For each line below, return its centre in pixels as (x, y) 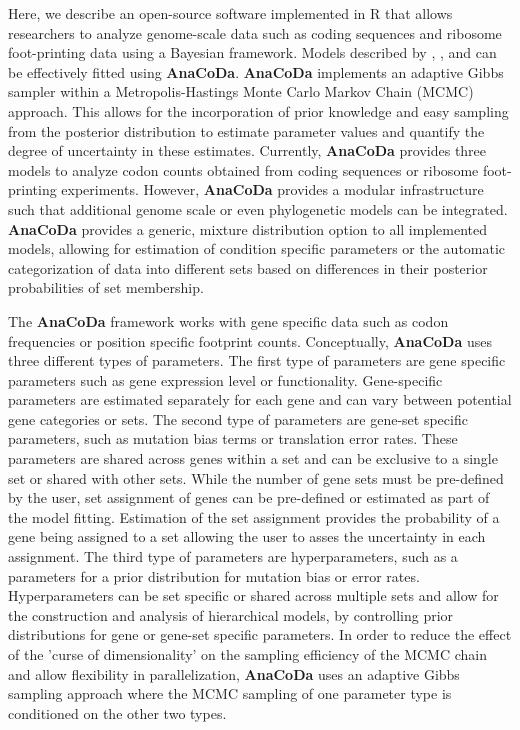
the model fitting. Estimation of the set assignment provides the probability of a (254, 516)
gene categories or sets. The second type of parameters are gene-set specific (238, 418)
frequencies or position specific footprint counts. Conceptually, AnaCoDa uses (250, 340)
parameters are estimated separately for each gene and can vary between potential (260, 399)
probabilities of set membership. (106, 287)
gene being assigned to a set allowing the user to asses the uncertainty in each (247, 536)
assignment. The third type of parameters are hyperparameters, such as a (233, 556)
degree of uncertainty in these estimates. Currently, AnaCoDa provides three (247, 150)
